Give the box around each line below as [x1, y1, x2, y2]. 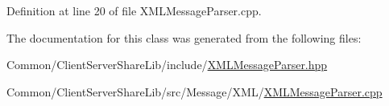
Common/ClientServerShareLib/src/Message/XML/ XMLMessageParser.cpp [6, 83, 383, 100]
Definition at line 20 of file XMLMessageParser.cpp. [6, 2, 262, 18]
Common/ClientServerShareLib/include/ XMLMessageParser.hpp [6, 56, 328, 73]
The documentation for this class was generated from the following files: [6, 29, 362, 46]
